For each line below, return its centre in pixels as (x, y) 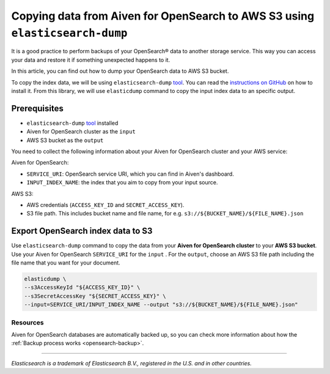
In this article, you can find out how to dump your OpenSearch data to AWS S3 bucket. (120, 71)
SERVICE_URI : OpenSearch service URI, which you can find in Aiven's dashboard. (130, 174)
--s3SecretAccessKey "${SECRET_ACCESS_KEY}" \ (95, 296)
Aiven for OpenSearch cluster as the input (81, 132)
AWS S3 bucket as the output (65, 140)
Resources (28, 323)
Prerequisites (37, 108)
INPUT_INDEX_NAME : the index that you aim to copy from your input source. (122, 182)
